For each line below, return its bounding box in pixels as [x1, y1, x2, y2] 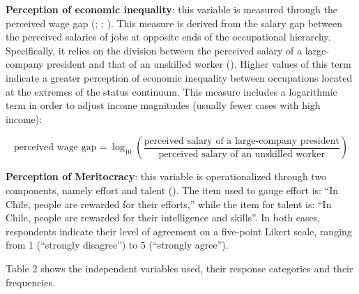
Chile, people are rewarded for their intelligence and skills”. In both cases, [6, 210, 321, 225]
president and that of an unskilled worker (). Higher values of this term [47, 57, 351, 71]
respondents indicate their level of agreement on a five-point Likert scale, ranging [6, 223, 352, 238]
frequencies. [6, 274, 55, 289]
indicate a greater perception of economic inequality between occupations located [6, 70, 353, 84]
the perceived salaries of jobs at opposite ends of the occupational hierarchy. [6, 29, 331, 44]
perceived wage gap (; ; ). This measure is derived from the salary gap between [6, 15, 343, 30]
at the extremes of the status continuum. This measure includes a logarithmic [6, 84, 337, 98]
